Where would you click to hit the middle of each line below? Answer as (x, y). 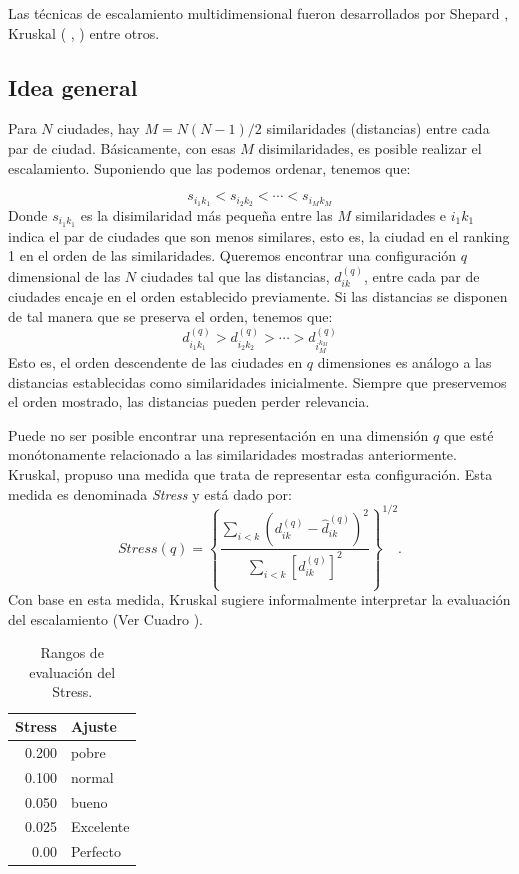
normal (92, 776)
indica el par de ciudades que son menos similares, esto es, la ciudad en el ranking (259, 235)
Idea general (73, 86)
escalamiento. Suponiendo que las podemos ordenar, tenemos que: (209, 167)
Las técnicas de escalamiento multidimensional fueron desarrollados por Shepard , (258, 13)
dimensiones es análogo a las (404, 362)
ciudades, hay (98, 128)
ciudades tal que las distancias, (235, 275)
